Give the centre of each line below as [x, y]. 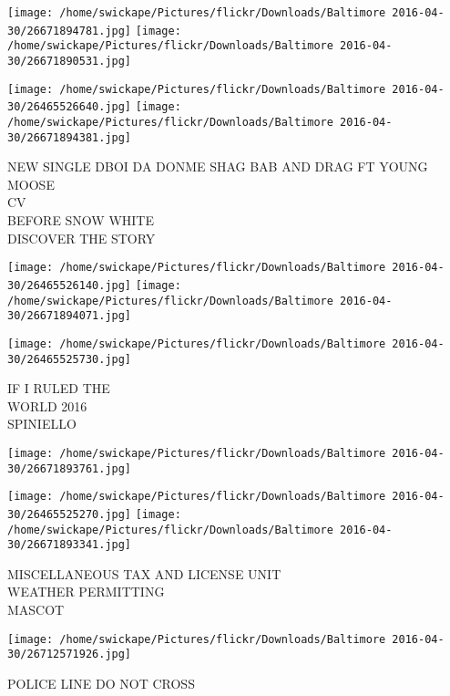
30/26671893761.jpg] [70, 468]
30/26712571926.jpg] [70, 654]
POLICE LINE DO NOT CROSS [101, 683]
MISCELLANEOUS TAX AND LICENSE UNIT [144, 573]
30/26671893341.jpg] [70, 545]
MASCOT [36, 610]
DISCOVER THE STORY [82, 238]
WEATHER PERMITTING [86, 592]
